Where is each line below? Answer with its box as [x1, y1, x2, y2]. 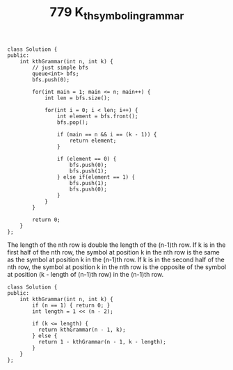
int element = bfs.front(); [56, 113, 138, 120]
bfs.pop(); [56, 119, 89, 126]
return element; [69, 137, 117, 144]
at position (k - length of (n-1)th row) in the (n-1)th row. [7, 270, 164, 278]
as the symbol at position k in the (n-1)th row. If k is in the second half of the [7, 255, 225, 264]
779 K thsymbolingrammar [49, 4, 184, 22]
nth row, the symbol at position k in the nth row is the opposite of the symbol [7, 262, 227, 271]
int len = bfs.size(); [44, 95, 111, 102]
